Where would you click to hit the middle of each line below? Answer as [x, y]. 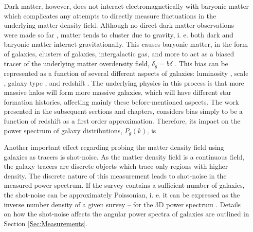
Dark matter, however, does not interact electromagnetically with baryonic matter [126, 6]
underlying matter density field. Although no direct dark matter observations [119, 25]
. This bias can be [201, 63]
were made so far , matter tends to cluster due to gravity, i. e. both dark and [119, 34]
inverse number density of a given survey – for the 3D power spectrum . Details [122, 204]
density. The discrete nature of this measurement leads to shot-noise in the [115, 175]
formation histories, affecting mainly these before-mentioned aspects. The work [122, 101]
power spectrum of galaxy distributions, [63, 130]
